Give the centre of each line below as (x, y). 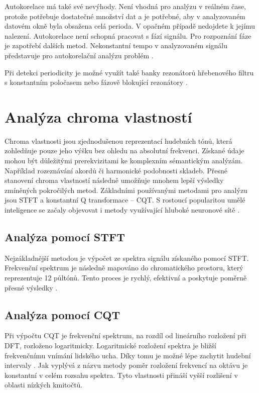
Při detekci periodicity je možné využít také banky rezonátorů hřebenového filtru (129, 72)
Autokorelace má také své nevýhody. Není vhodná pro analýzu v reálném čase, (125, 6)
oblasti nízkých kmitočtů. (44, 385)
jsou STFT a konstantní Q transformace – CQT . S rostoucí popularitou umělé (125, 200)
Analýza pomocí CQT (62, 314)
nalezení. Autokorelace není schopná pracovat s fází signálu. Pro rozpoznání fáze (128, 35)
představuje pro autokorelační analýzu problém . (79, 55)
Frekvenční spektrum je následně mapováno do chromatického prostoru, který (124, 268)
